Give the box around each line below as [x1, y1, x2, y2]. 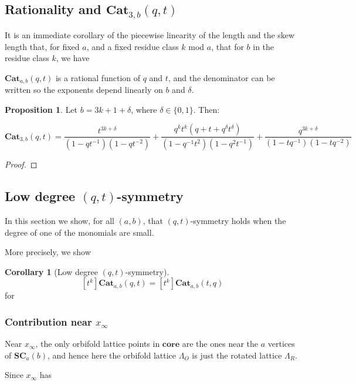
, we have [56, 52, 90, 64]
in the [253, 40, 274, 52]
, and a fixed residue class [86, 40, 179, 52]
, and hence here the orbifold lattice [48, 349, 177, 361]
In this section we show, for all [5, 215, 114, 227]
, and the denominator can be [168, 71, 275, 83]
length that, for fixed [5, 40, 80, 52]
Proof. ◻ [5, 158, 38, 170]
